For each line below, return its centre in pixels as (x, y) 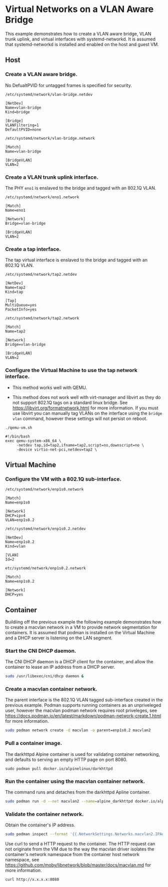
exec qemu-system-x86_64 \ (33, 441)
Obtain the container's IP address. (40, 825)
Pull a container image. (34, 743)
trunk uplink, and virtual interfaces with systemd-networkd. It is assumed (80, 39)
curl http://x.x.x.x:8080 (32, 879)
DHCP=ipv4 (15, 516)
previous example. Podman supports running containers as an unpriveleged (83, 705)
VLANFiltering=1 (22, 125)
